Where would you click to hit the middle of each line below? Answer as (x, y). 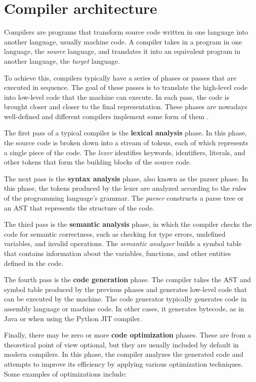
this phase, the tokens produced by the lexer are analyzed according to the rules (125, 188)
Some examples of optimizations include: (65, 373)
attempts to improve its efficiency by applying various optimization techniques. (124, 363)
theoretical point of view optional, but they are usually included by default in (122, 344)
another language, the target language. (62, 61)
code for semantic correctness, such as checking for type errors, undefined (115, 233)
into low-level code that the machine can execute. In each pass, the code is (117, 97)
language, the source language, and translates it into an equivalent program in (122, 51)
